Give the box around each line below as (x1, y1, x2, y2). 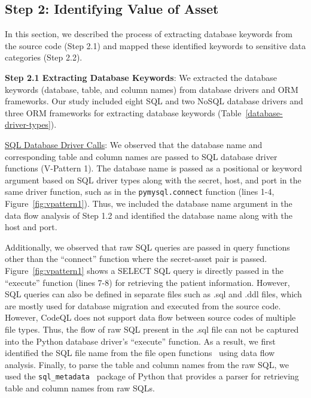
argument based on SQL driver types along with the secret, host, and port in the (5, 173, 301, 186)
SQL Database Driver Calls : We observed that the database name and (5, 138, 263, 150)
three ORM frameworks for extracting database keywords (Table (5, 106, 242, 119)
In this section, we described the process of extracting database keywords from (5, 28, 292, 40)
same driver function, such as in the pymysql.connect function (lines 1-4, (5, 185, 275, 198)
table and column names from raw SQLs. (5, 381, 155, 394)
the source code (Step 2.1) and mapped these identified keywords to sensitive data (5, 39, 306, 52)
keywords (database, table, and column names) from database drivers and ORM (5, 83, 298, 95)
